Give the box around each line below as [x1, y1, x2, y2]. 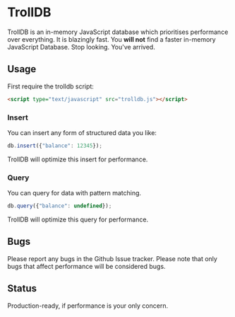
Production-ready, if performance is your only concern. [7, 301, 168, 310]
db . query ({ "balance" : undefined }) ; [7, 202, 112, 209]
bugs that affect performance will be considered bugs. [7, 262, 166, 270]
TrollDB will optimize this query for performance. [7, 215, 149, 224]
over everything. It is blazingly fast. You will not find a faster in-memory [7, 35, 217, 43]
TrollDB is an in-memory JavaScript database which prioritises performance [7, 28, 229, 36]
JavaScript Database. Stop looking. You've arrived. [7, 42, 155, 51]
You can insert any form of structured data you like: [7, 128, 157, 137]
